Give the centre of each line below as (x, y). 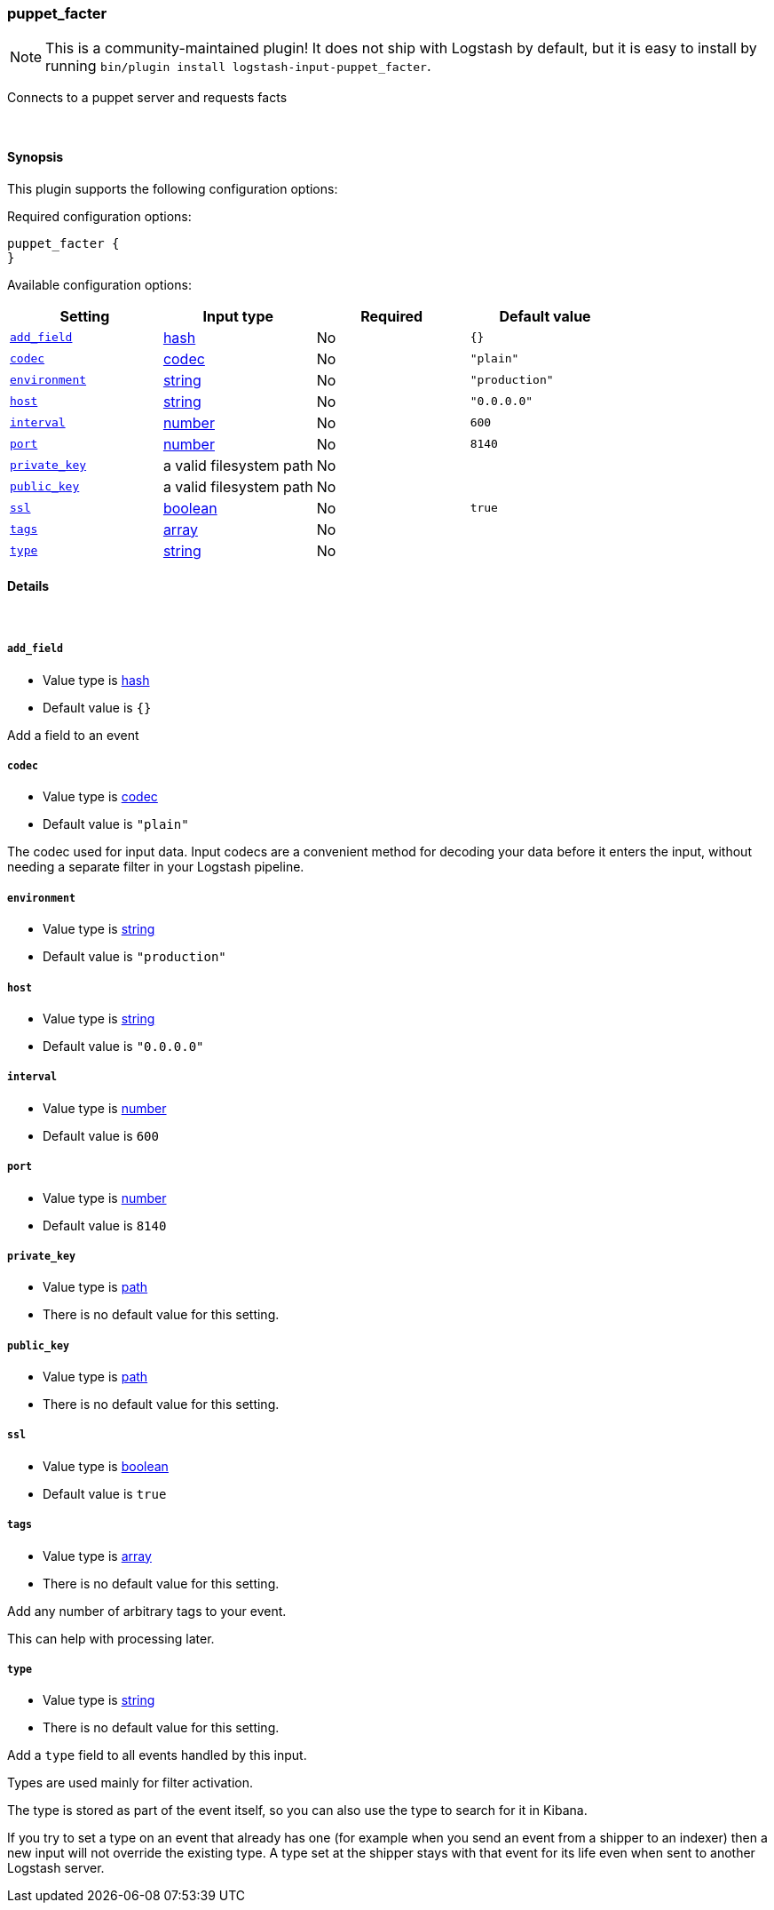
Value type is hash (96, 680)
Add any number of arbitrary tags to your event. (147, 1611)
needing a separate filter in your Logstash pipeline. (156, 867)
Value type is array (97, 1556)
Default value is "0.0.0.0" (123, 1046)
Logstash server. (56, 1868)
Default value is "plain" (116, 824)
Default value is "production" (134, 957)
